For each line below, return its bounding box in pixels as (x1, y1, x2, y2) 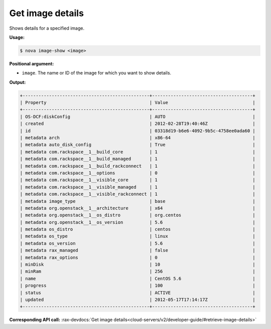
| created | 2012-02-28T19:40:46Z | (20, 121, 255, 127)
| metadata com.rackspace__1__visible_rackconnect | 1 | (20, 191, 255, 197)
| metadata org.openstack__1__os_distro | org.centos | (20, 212, 255, 218)
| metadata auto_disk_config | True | (20, 142, 255, 148)
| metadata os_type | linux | (20, 233, 255, 239)
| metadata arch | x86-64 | (20, 135, 255, 141)
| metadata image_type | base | (20, 198, 255, 204)
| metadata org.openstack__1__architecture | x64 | (20, 205, 255, 211)
